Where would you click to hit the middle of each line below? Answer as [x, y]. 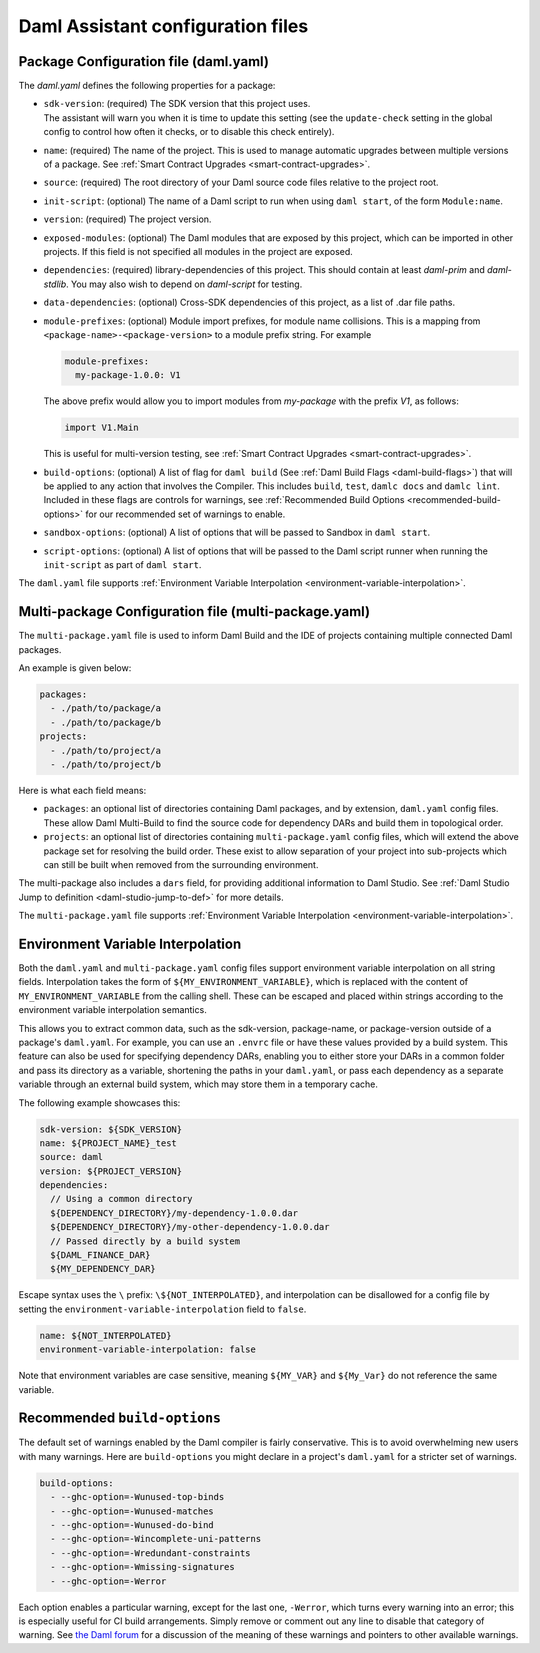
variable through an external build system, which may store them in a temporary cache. [198, 1084]
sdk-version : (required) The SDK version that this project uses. [177, 104]
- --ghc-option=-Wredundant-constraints [150, 1553]
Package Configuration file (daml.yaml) [144, 61]
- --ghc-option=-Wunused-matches [132, 1511]
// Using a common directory [122, 1199]
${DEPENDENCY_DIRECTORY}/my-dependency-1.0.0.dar [174, 1213]
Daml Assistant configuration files [163, 26]
